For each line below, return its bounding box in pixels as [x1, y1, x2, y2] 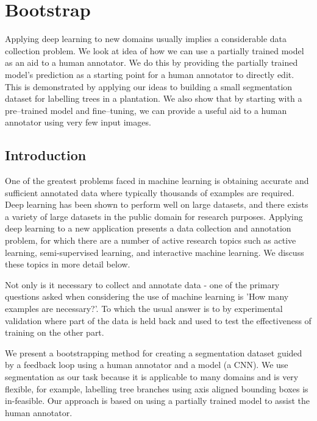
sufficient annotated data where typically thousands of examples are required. [5, 186, 294, 199]
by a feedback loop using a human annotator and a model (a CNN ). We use [5, 358, 288, 371]
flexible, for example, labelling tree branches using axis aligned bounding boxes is [5, 382, 308, 395]
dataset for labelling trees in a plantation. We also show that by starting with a [5, 92, 302, 105]
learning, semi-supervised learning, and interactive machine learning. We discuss [5, 246, 304, 258]
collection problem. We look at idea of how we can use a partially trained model [5, 44, 304, 57]
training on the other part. [5, 326, 104, 339]
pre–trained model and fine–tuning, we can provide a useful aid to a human [5, 104, 287, 116]
